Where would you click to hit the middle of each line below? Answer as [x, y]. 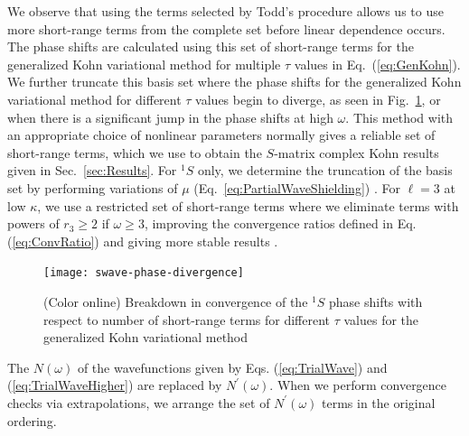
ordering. [32, 420]
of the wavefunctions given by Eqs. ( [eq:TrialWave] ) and [232, 367]
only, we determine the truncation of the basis [325, 170]
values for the [381, 319]
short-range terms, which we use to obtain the [135, 152]
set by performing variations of [93, 187]
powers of [33, 223]
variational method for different [94, 99]
